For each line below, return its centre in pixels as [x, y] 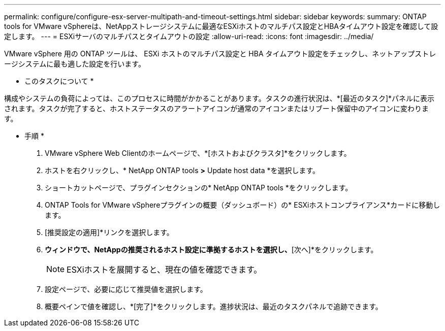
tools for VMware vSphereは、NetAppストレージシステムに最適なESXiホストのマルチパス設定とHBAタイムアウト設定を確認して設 [221, 26]
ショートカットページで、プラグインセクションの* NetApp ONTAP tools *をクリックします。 [199, 188]
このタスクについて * [59, 81]
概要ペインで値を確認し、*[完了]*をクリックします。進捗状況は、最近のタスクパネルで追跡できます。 [214, 306]
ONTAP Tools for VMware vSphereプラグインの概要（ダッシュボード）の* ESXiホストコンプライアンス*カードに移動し [243, 205]
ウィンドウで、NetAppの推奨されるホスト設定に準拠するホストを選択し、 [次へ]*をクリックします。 [211, 250]
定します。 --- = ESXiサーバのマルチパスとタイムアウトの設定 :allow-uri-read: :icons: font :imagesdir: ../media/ [189, 36]
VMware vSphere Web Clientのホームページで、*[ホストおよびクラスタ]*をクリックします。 [198, 153]
